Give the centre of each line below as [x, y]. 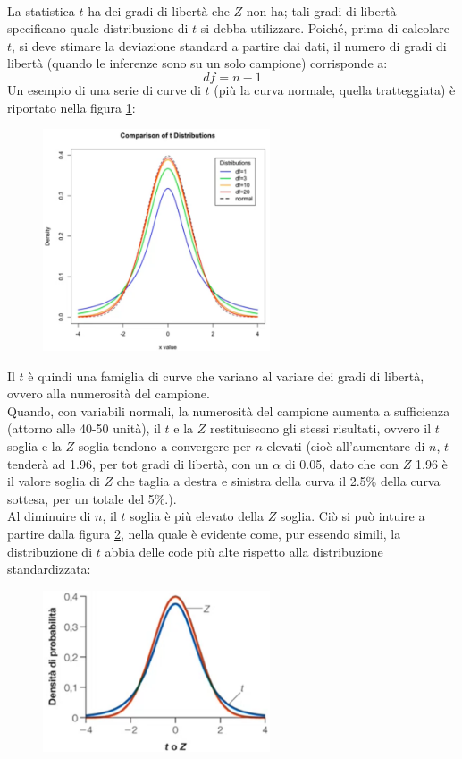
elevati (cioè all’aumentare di [346, 446]
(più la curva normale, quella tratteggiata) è [335, 89]
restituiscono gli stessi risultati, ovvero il [321, 428]
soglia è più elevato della [197, 516]
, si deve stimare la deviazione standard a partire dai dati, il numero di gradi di [229, 45]
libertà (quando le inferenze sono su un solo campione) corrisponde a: [197, 63]
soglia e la [34, 446]
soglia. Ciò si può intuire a [353, 516]
